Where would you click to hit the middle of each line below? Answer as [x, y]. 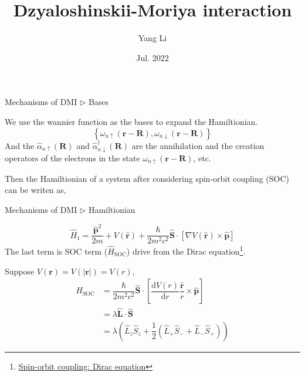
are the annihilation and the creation [198, 145]
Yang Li [152, 38]
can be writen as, [35, 190]
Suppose [20, 271]
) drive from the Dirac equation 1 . [186, 250]
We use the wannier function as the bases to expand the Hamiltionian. [131, 121]
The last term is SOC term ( [56, 251]
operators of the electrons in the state [72, 157]
